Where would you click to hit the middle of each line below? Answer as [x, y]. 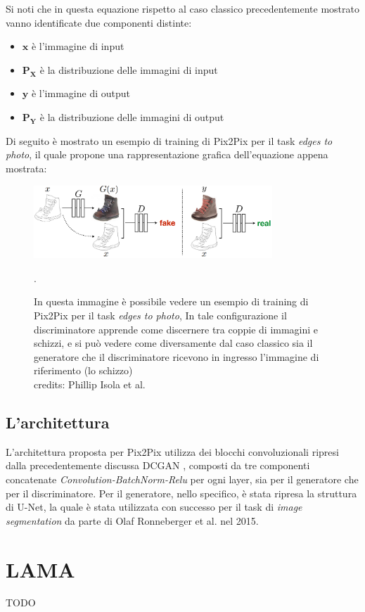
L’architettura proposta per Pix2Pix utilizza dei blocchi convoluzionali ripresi [172, 451]
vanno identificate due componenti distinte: [99, 22]
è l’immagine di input [78, 46]
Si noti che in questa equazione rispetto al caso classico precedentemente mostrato [182, 8]
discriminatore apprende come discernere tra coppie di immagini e [176, 329]
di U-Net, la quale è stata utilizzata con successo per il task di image [154, 507]
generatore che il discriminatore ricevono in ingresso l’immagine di [177, 356]
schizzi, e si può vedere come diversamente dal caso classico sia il [173, 343]
